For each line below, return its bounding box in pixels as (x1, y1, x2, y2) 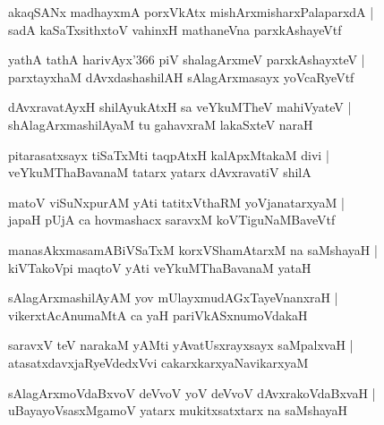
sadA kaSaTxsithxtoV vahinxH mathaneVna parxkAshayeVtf (8, 20, 342, 38)
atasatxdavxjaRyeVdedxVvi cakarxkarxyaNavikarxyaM (8, 353, 309, 371)
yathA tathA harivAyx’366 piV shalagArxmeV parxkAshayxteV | (8, 50, 365, 69)
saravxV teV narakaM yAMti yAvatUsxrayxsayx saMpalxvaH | (8, 336, 354, 354)
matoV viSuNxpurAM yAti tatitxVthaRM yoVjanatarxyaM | (8, 192, 346, 211)
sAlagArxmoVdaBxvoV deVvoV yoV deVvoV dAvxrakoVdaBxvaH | (8, 383, 376, 402)
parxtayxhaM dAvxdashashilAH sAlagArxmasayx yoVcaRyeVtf (8, 67, 354, 86)
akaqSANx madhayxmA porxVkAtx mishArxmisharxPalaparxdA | (8, 3, 374, 21)
